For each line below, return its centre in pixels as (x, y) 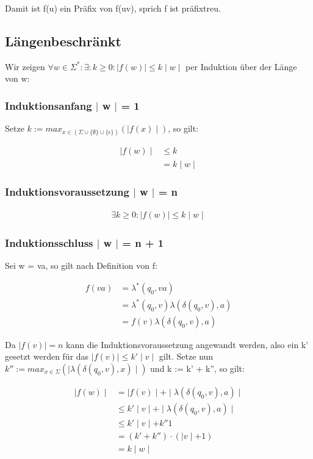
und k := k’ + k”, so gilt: (197, 368)
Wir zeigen (25, 66)
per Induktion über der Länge (241, 66)
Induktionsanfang (49, 105)
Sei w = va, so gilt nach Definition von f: (81, 265)
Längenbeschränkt (63, 41)
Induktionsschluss (49, 242)
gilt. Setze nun (186, 356)
